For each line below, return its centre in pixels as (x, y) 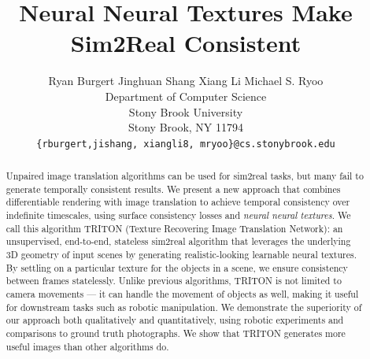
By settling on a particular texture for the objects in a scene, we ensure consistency (177, 267)
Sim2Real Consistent (186, 43)
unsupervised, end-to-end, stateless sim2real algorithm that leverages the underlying (178, 241)
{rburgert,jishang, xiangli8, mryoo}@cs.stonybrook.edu (186, 144)
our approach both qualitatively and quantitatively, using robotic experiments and (175, 320)
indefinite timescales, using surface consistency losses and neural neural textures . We (178, 215)
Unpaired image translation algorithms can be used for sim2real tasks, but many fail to (185, 176)
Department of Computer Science (186, 96)
